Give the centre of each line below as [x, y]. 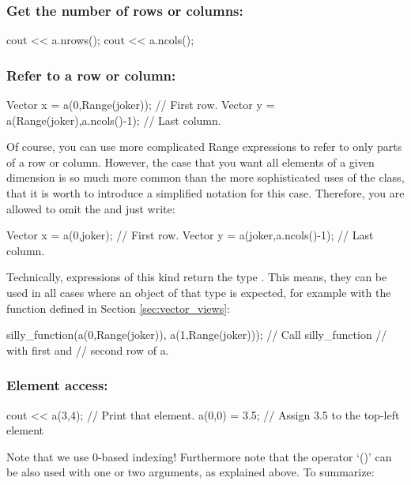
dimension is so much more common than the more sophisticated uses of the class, [205, 177]
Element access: [57, 385]
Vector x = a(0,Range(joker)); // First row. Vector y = [141, 105]
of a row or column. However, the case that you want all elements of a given [190, 162]
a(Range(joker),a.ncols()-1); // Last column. [114, 120]
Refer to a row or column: [91, 75]
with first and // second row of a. [88, 350]
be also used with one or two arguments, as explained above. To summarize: [190, 472]
